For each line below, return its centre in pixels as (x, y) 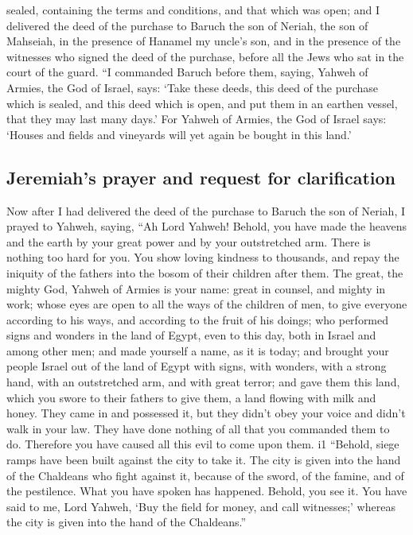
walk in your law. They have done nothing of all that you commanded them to (198, 428)
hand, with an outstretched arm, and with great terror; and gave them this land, (203, 382)
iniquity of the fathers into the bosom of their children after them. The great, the (205, 272)
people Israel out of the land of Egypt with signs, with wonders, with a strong (197, 366)
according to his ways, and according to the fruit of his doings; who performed (198, 319)
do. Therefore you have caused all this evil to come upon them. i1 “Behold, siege (203, 444)
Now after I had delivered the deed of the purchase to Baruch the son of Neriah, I (206, 210)
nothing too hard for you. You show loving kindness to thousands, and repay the (203, 257)
